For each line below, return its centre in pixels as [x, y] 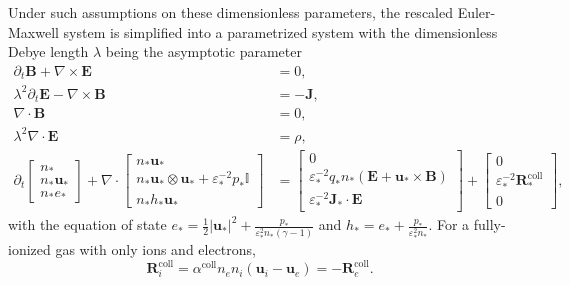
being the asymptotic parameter [203, 51]
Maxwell [33, 31]
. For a [449, 224]
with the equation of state [87, 224]
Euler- [476, 12]
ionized [29, 249]
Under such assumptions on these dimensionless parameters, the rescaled [230, 12]
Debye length [48, 51]
